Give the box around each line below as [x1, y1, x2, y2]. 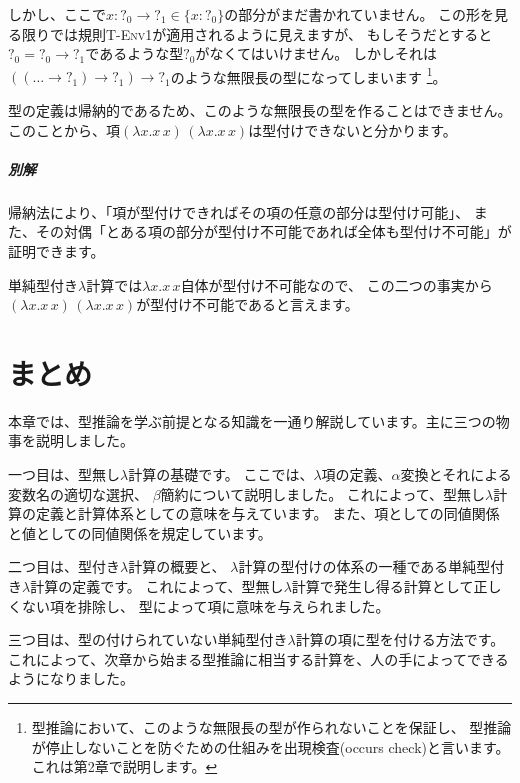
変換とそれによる [400, 464, 512, 485]
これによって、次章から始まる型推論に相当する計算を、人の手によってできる [8, 648, 509, 669]
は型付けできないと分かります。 [248, 119, 457, 140]
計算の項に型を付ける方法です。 [295, 629, 505, 650]
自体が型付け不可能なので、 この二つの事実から [180, 274, 493, 295]
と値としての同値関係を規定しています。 [8, 522, 272, 543]
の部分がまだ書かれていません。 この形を [224, 4, 495, 24]
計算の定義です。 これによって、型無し [30, 576, 284, 597]
